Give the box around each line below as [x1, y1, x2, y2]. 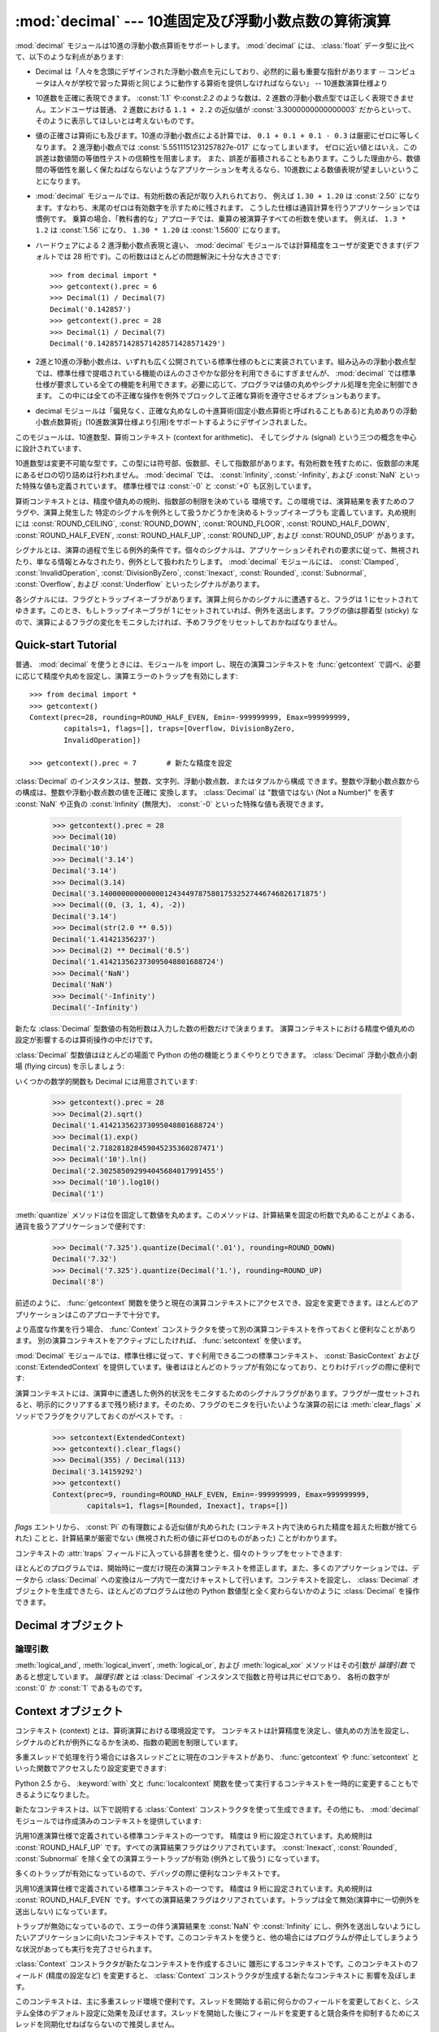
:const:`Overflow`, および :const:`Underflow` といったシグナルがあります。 [15, 580, 264, 589]
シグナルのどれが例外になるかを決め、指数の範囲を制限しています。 [15, 1737, 243, 1747]
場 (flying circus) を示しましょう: [15, 1062, 125, 1071]
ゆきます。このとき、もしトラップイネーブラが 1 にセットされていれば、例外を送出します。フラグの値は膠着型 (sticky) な [15, 606, 419, 615]
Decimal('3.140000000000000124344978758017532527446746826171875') [52, 889, 328, 898]
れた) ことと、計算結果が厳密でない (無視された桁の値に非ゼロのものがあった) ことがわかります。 [15, 1533, 341, 1544]
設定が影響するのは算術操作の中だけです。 [15, 1035, 158, 1044]
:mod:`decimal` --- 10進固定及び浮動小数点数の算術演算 [15, 12, 391, 30]
